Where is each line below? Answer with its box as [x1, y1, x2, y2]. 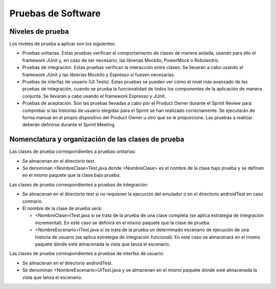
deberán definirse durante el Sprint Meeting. [22, 122, 116, 128]
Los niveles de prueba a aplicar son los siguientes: [9, 41, 116, 47]
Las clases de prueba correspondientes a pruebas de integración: [9, 182, 148, 188]
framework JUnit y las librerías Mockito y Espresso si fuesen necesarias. [22, 72, 176, 78]
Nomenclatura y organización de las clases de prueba [9, 135, 185, 144]
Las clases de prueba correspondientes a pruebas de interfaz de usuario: [9, 251, 165, 257]
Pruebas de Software [9, 8, 101, 19]
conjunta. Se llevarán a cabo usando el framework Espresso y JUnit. [22, 93, 166, 99]
